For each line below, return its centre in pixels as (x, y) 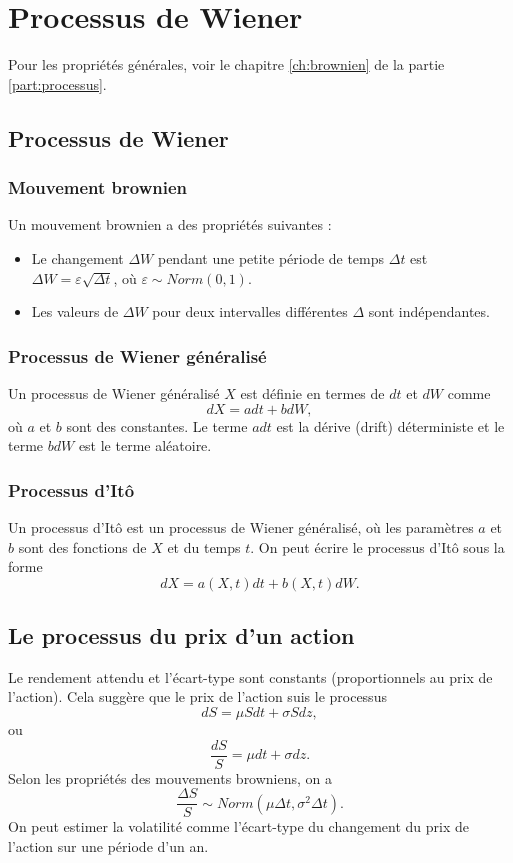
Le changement (77, 257)
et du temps (204, 546)
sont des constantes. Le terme (157, 425)
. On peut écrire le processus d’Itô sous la (377, 546)
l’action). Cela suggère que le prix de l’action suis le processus (197, 696)
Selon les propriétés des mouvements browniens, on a (170, 777)
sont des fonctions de (82, 546)
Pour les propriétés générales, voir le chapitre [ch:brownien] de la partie (226, 64)
